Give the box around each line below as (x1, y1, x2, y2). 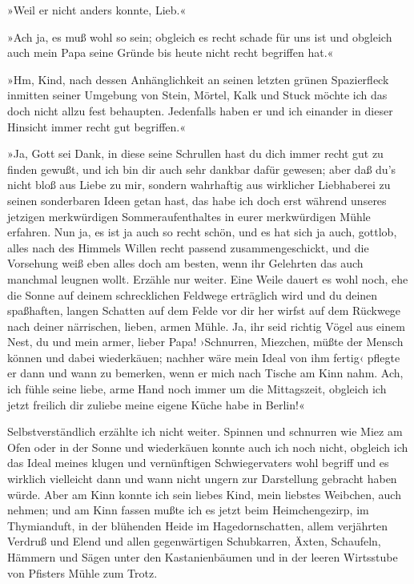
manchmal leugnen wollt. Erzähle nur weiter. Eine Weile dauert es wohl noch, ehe (7, 270, 408, 287)
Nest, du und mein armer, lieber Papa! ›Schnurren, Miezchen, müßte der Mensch (7, 333, 404, 350)
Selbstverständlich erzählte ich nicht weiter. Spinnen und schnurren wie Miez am (7, 423, 403, 440)
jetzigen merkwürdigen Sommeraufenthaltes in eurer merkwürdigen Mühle (7, 207, 371, 224)
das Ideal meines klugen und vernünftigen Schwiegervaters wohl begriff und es (7, 454, 389, 471)
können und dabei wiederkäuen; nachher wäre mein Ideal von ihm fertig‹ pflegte (7, 348, 400, 365)
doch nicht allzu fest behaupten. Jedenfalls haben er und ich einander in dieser (7, 102, 393, 119)
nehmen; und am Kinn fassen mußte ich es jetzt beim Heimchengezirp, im (7, 501, 369, 518)
